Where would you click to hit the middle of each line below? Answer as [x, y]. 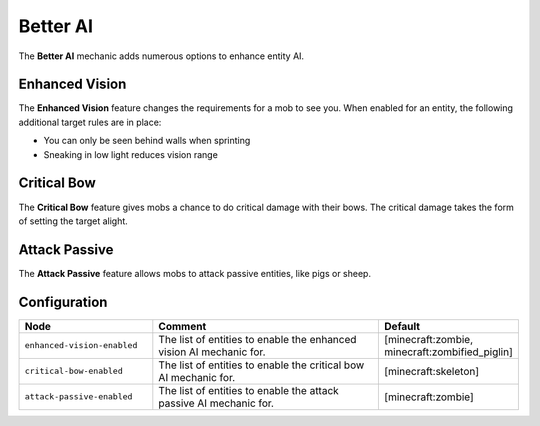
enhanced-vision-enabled [81, 345]
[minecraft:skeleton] [432, 371]
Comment [182, 326]
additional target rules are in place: [90, 122]
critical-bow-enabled [74, 371]
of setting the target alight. [73, 221]
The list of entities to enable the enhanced [257, 339]
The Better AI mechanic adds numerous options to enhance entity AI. [161, 56]
